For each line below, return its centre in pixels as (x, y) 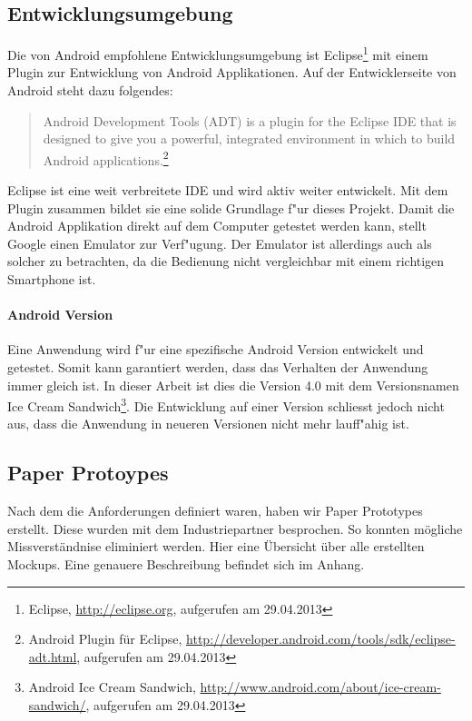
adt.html (53, 656)
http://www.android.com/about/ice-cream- (320, 687)
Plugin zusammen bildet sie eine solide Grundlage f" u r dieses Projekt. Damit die (231, 207)
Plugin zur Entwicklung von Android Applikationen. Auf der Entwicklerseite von (232, 72)
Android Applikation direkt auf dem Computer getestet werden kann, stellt (217, 226)
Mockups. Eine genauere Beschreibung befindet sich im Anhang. (186, 564)
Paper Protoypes (88, 473)
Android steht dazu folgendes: (90, 90)
